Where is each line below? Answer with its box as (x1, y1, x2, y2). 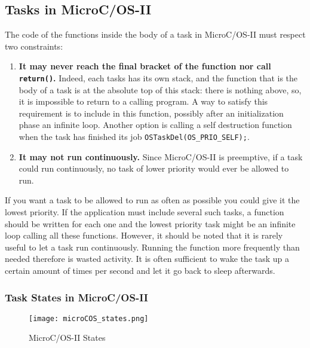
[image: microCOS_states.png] (29, 314, 149, 323)
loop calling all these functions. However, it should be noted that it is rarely (5, 229, 283, 242)
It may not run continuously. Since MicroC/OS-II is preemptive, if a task (19, 150, 303, 163)
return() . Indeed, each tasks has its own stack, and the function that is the (19, 71, 298, 84)
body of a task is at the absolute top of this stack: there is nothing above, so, (19, 83, 302, 96)
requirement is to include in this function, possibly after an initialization (19, 106, 284, 119)
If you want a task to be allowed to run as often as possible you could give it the (5, 194, 300, 206)
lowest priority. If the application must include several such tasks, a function (5, 206, 284, 218)
